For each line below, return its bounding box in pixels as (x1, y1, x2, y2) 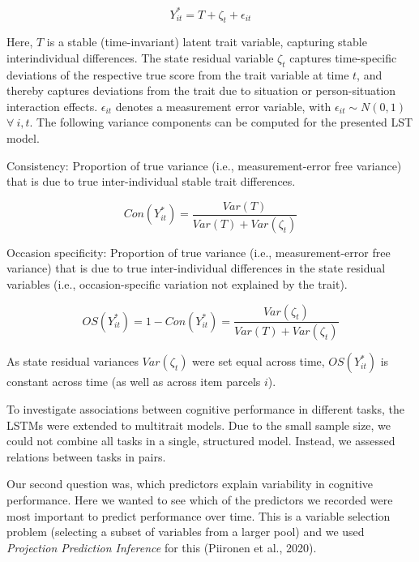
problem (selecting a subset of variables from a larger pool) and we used (6, 523, 365, 540)
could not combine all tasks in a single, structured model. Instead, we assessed (6, 432, 395, 449)
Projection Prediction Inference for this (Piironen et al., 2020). (6, 538, 317, 556)
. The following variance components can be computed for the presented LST (29, 114, 413, 131)
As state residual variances (6, 353, 139, 370)
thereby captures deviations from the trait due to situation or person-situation (6, 82, 396, 99)
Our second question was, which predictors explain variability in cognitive (6, 475, 373, 492)
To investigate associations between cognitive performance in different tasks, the (6, 401, 404, 417)
